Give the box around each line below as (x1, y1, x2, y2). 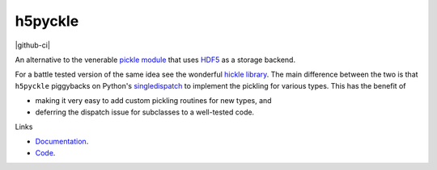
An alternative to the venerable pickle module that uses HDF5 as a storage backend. (15, 55, 295, 64)
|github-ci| (15, 40, 50, 50)
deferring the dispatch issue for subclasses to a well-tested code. (35, 107, 255, 117)
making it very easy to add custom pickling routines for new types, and (35, 96, 272, 106)
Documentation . (35, 137, 89, 147)
